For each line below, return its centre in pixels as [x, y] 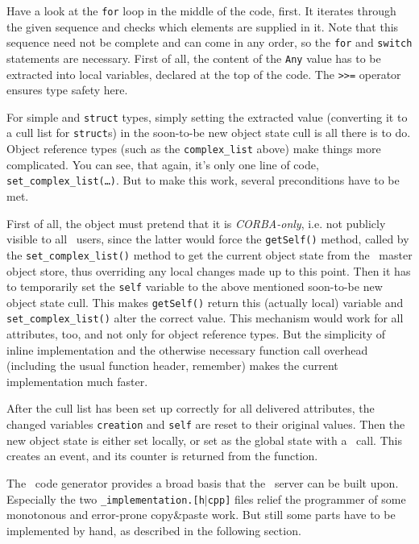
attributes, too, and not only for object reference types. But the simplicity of [196, 334]
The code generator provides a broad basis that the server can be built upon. [203, 482]
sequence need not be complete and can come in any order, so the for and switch [209, 42]
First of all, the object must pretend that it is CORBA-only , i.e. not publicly [196, 223]
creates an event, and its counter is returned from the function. [162, 456]
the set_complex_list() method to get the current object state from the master [209, 254]
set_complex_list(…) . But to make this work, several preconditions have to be [203, 180]
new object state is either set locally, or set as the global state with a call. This [204, 440]
